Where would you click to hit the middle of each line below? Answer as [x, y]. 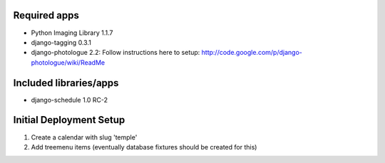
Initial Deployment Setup [69, 120]
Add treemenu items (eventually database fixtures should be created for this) [144, 147]
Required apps [46, 15]
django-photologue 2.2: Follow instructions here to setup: [115, 53]
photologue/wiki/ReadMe [68, 62]
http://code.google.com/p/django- [252, 53]
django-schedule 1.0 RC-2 [70, 100]
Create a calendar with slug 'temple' [84, 137]
